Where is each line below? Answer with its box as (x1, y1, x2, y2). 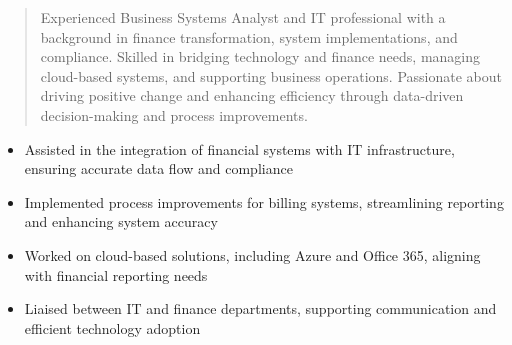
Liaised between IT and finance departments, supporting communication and (24, 298, 497, 319)
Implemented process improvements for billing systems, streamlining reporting (24, 191, 504, 212)
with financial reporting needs (24, 264, 208, 285)
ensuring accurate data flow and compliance (24, 158, 293, 179)
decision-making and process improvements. (40, 104, 308, 125)
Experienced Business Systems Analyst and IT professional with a (40, 7, 446, 27)
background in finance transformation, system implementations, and (40, 26, 458, 47)
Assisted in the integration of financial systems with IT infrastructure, (24, 138, 455, 159)
